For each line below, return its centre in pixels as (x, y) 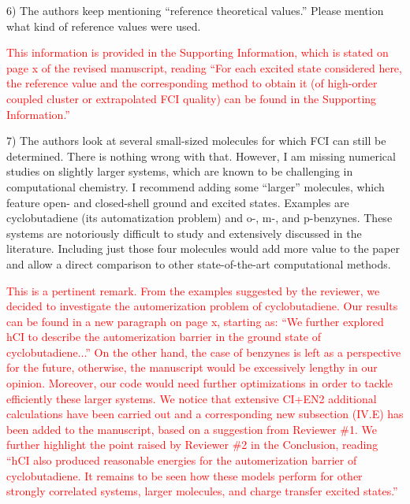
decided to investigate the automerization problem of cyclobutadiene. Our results (202, 306)
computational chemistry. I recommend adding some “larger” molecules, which (196, 186)
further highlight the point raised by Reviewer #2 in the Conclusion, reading (192, 445)
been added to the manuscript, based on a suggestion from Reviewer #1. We (192, 429)
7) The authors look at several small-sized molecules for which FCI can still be (196, 141)
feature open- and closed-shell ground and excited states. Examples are (178, 202)
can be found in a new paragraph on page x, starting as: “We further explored (195, 321)
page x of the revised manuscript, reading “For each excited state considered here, (204, 67)
